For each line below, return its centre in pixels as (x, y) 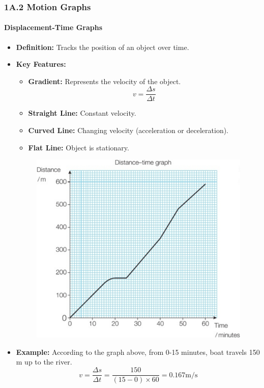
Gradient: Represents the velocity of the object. (105, 81)
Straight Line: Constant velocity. (82, 113)
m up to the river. (44, 362)
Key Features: (41, 64)
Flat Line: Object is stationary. (79, 147)
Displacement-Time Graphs (53, 27)
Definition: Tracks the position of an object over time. (102, 47)
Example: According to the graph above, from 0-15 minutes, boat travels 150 (138, 352)
